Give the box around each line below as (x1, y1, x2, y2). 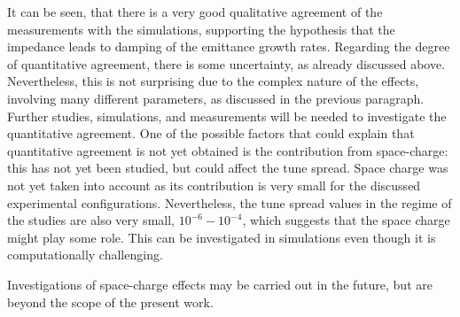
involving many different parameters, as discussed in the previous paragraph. (7, 89, 425, 107)
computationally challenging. (7, 245, 163, 264)
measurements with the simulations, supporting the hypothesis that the (7, 19, 395, 38)
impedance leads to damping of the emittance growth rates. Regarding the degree (7, 37, 450, 56)
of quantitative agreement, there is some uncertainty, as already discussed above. (7, 54, 446, 73)
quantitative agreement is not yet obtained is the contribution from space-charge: (7, 141, 448, 159)
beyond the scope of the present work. (7, 292, 214, 311)
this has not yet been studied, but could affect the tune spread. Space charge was (7, 158, 448, 177)
